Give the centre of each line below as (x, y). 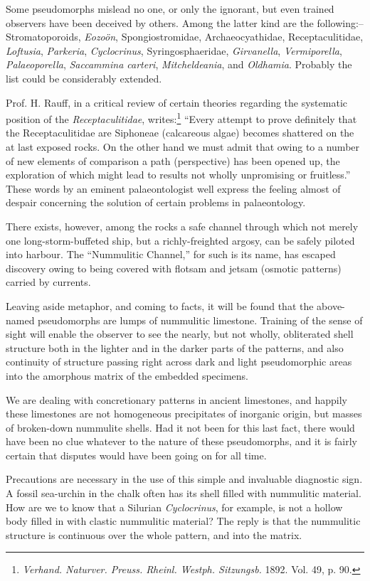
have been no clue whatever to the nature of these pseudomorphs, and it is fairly (181, 441)
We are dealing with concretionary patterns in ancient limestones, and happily (176, 399)
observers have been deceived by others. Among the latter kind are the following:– (185, 22)
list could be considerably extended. (84, 78)
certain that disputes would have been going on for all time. (136, 455)
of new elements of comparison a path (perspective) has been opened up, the (173, 160)
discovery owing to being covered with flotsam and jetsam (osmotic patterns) (174, 268)
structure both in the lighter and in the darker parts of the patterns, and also (175, 347)
